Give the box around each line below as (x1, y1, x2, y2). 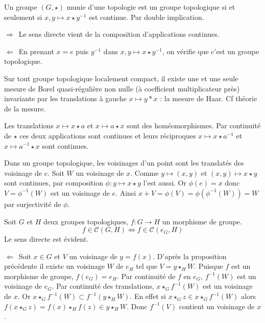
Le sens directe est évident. (4, 234, 89, 244)
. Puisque (194, 261, 223, 271)
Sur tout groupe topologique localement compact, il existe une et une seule (4, 73, 238, 83)
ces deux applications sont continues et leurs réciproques (19, 130, 196, 141)
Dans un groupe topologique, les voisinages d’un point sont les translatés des (4, 157, 244, 168)
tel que (136, 261, 157, 271)
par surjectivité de (4, 198, 61, 209)
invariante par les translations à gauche (4, 93, 127, 104)
